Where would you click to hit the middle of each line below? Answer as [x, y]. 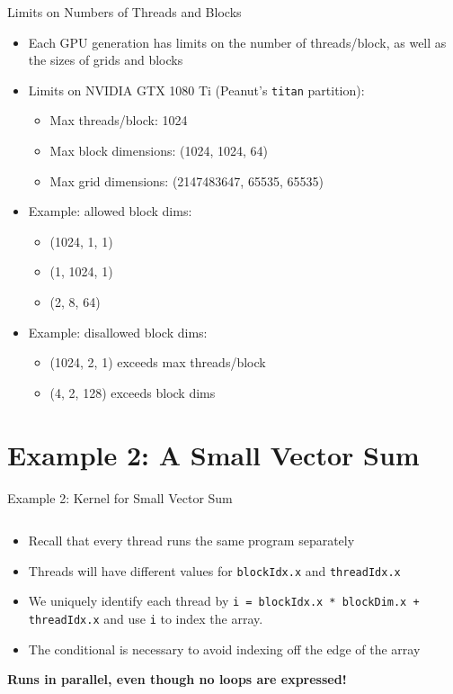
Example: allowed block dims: [110, 211]
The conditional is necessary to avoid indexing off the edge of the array [224, 649]
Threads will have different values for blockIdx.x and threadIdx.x [214, 570]
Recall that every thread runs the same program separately [191, 541]
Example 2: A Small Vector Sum [213, 454]
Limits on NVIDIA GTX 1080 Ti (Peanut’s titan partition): [196, 90]
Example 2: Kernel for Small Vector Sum [120, 497]
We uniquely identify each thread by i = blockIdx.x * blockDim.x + [224, 601]
